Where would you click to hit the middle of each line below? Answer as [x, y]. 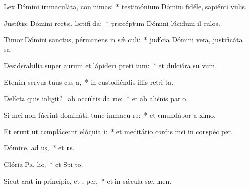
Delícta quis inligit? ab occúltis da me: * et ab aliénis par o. [96, 98]
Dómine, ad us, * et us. [39, 148]
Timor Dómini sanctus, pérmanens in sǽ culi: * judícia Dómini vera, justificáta [123, 39]
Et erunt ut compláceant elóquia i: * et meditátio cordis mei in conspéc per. [118, 131]
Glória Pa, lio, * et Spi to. [44, 164]
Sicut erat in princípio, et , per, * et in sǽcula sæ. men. [88, 180]
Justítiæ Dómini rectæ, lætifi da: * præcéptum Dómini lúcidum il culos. [112, 23]
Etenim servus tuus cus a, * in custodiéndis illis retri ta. [89, 82]
